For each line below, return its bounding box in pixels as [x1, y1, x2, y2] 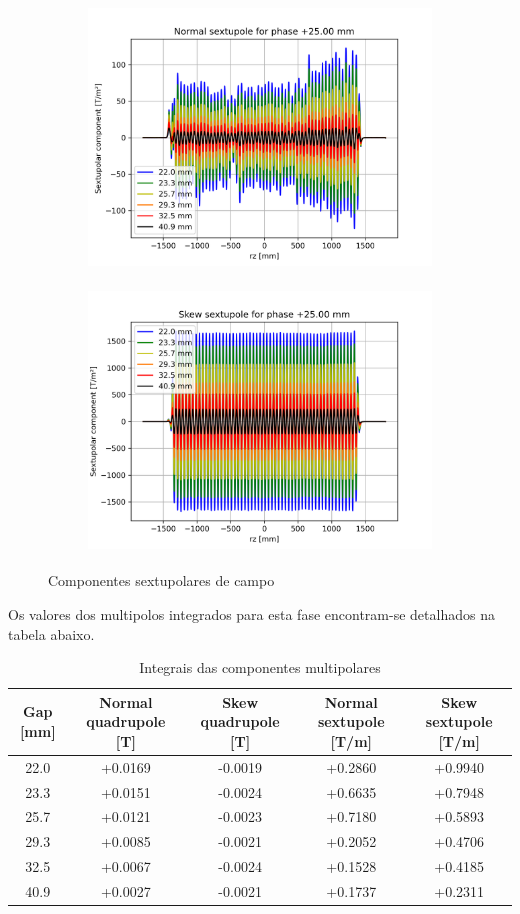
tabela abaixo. [8, 623, 95, 644]
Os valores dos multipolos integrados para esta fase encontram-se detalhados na [8, 603, 495, 624]
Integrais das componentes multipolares [139, 657, 381, 678]
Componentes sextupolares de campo [48, 570, 275, 591]
